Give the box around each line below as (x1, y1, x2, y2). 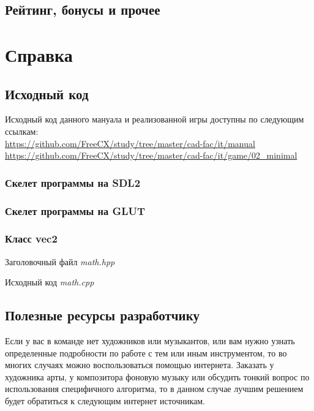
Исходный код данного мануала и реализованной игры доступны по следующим (5, 113, 304, 126)
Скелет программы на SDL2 (5, 175, 141, 190)
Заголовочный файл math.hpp (5, 255, 115, 268)
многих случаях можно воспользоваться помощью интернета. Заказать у (5, 358, 274, 371)
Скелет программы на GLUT (5, 203, 146, 218)
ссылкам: (5, 124, 39, 137)
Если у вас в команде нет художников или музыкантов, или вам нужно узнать (5, 334, 295, 347)
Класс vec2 (5, 231, 58, 246)
